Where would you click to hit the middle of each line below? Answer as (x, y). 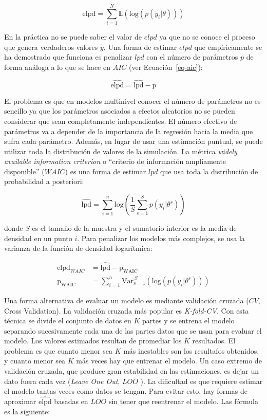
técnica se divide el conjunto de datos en (68, 321)
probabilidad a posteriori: (44, 181)
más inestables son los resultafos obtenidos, (191, 350)
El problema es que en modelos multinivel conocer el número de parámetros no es (132, 101)
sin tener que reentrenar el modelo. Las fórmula (183, 401)
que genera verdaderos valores (51, 47)
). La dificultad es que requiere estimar (202, 381)
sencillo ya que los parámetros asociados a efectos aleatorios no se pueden (120, 111)
